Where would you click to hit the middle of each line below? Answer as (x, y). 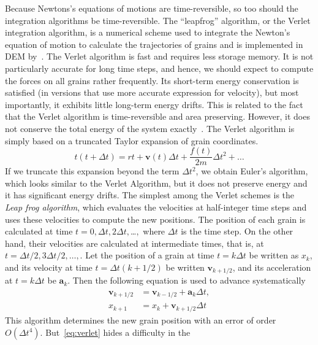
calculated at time (39, 231)
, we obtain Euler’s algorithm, (252, 171)
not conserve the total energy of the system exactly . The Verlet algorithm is (150, 128)
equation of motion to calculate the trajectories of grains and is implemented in (154, 44)
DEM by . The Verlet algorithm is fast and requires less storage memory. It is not (159, 56)
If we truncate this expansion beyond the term (92, 171)
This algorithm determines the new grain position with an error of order (141, 320)
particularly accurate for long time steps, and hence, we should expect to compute (159, 68)
